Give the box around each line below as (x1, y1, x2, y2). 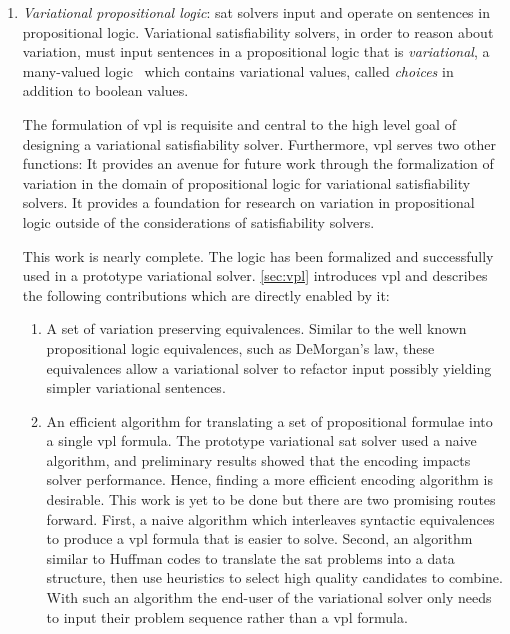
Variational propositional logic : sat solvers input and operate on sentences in (22, 2, 490, 22)
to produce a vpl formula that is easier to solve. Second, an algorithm (46, 528, 473, 549)
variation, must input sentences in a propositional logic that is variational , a (22, 41, 490, 62)
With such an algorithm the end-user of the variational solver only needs (46, 587, 492, 608)
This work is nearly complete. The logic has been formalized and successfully (22, 245, 494, 266)
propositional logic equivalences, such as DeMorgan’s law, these (46, 337, 435, 358)
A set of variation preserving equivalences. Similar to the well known (46, 318, 467, 339)
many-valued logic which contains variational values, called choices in (22, 60, 454, 81)
